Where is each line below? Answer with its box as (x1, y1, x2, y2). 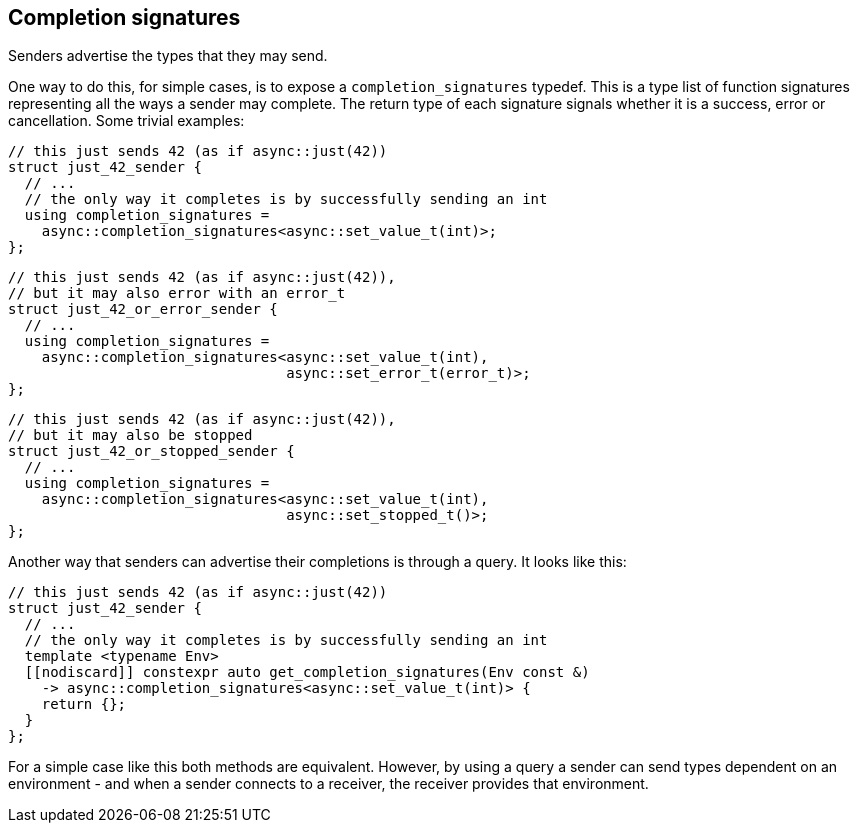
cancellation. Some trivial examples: (8, 112, 245, 130)
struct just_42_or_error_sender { (8, 301, 278, 318)
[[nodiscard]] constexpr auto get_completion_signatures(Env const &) (24, 664, 590, 681)
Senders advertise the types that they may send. (8, 47, 328, 65)
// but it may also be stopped (8, 427, 253, 444)
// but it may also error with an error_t (8, 285, 346, 302)
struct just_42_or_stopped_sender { (8, 443, 295, 460)
